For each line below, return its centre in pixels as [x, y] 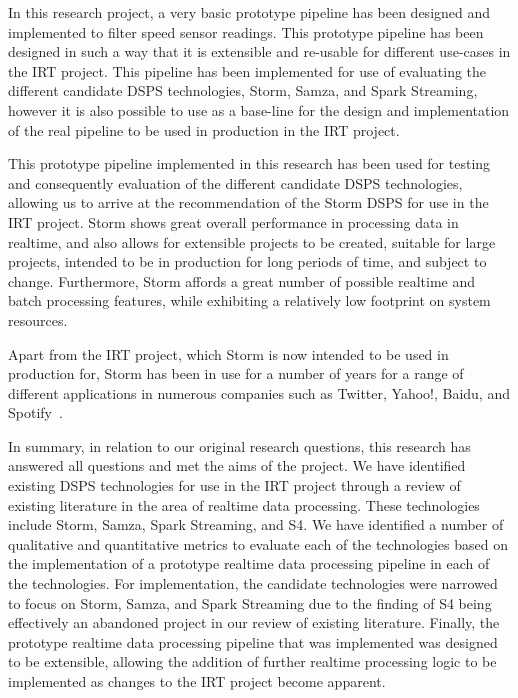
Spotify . [35, 412]
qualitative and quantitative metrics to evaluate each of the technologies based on [258, 543]
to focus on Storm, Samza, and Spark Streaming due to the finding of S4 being [250, 602]
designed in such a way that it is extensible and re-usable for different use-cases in [259, 51]
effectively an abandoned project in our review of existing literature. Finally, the [254, 622]
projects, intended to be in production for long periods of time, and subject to [247, 261]
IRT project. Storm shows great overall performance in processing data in [233, 221]
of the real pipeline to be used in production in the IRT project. [204, 129]
